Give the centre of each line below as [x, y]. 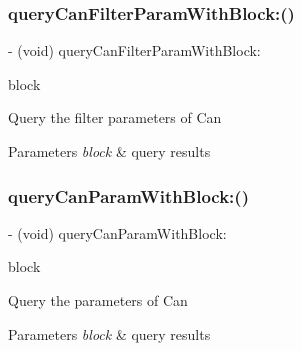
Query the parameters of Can [98, 300]
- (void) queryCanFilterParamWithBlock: [134, 50]
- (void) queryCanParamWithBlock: [117, 232]
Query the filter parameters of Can [115, 117]
